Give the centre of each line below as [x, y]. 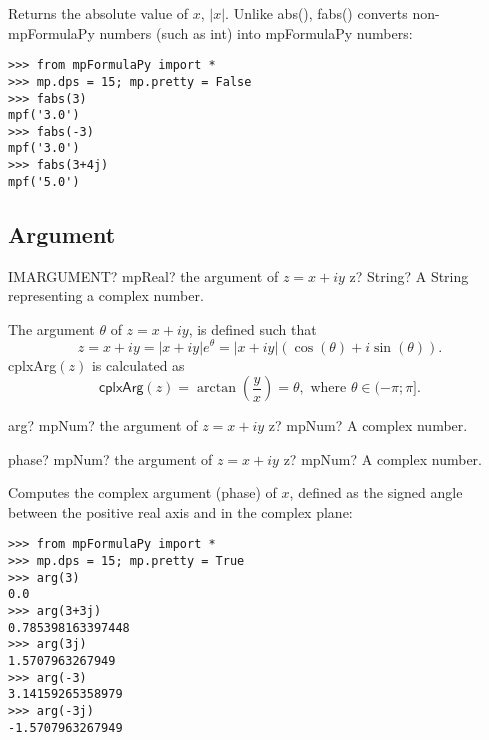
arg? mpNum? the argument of [103, 425]
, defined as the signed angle [376, 492]
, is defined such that [252, 328]
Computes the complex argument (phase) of [142, 492]
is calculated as [138, 364]
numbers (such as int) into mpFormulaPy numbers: [256, 32]
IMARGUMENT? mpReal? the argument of [143, 275]
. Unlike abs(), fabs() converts [316, 13]
